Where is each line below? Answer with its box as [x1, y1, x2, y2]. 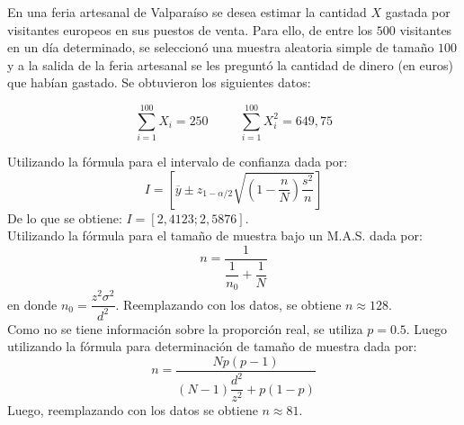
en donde [7, 294, 58, 313]
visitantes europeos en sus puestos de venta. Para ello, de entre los [7, 20, 373, 39]
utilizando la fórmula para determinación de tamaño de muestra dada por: [7, 337, 417, 356]
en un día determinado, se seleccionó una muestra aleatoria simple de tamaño [7, 38, 434, 57]
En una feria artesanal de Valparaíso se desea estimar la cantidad [7, 3, 367, 21]
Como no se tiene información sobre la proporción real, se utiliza [7, 319, 363, 338]
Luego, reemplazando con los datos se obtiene [7, 401, 258, 420]
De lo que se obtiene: [7, 208, 122, 227]
